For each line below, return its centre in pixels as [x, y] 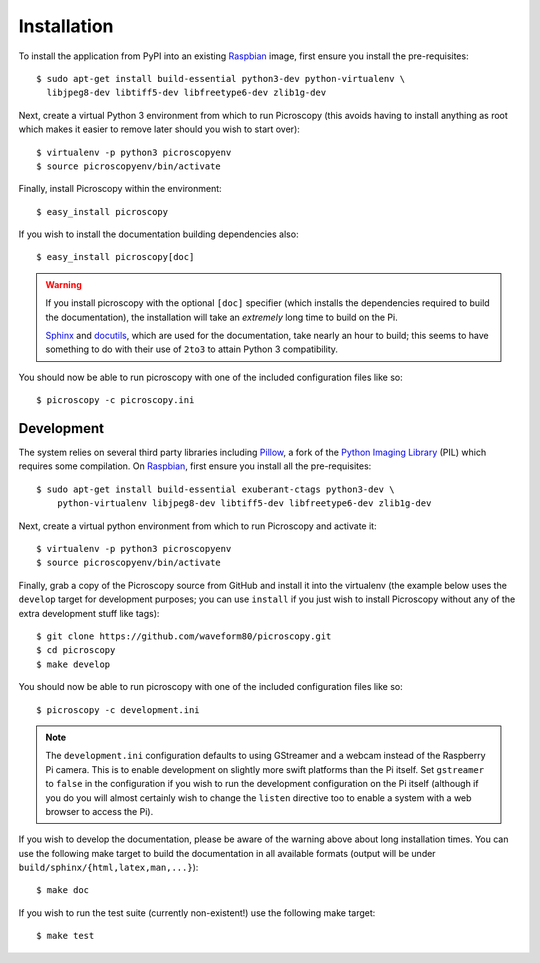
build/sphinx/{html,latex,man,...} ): [108, 867]
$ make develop [73, 664]
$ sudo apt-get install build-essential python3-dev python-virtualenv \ [221, 78]
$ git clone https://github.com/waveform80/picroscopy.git [184, 636]
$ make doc [63, 890]
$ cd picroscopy [76, 650]
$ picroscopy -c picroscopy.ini [115, 400]
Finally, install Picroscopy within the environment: [120, 189]
